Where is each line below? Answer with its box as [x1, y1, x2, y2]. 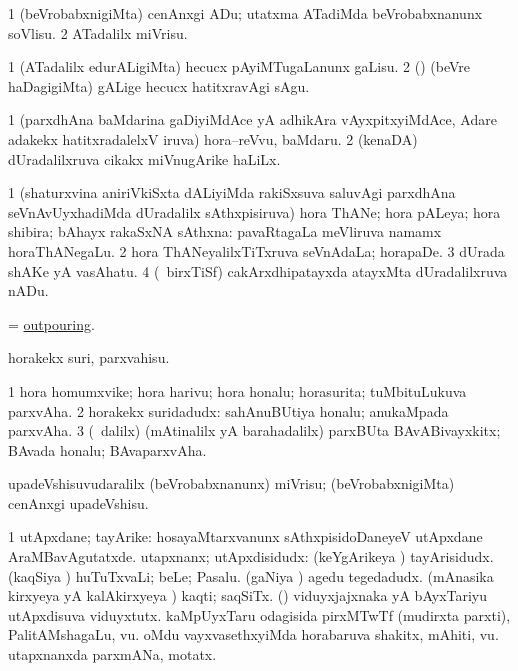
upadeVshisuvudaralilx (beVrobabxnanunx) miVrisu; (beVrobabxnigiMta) [8, 473, 455, 494]
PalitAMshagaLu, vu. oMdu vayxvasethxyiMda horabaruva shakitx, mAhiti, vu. [8, 624, 499, 645]
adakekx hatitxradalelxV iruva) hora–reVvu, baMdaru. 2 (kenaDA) [8, 128, 418, 149]
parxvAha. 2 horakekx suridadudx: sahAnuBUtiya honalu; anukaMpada [8, 400, 449, 421]
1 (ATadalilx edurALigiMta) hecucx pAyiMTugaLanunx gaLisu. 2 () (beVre [8, 56, 471, 77]
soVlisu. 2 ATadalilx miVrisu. [8, 22, 188, 43]
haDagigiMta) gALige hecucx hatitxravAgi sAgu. [8, 75, 310, 96]
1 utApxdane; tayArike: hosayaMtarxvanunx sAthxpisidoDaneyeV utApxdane [8, 526, 483, 547]
